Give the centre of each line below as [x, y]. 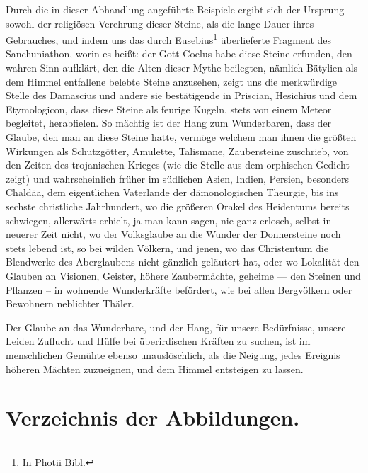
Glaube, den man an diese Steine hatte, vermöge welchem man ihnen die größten [181, 137]
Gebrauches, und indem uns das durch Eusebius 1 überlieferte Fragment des [169, 39]
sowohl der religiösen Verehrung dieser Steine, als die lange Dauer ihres [160, 23]
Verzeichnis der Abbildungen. [153, 417]
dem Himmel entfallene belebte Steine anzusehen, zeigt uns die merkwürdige [172, 81]
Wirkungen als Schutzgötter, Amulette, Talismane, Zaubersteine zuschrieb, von [177, 150]
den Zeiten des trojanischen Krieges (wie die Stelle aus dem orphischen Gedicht [178, 165]
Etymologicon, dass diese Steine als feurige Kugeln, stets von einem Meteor [169, 109]
